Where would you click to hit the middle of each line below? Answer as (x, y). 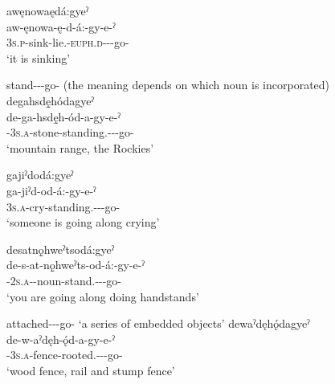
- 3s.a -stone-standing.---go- (70, 132)
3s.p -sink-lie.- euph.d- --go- (68, 42)
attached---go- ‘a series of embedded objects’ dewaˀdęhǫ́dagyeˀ (158, 323)
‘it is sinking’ (39, 57)
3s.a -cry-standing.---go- (63, 206)
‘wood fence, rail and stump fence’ (91, 370)
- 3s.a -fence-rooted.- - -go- (65, 355)
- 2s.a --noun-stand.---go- (64, 280)
